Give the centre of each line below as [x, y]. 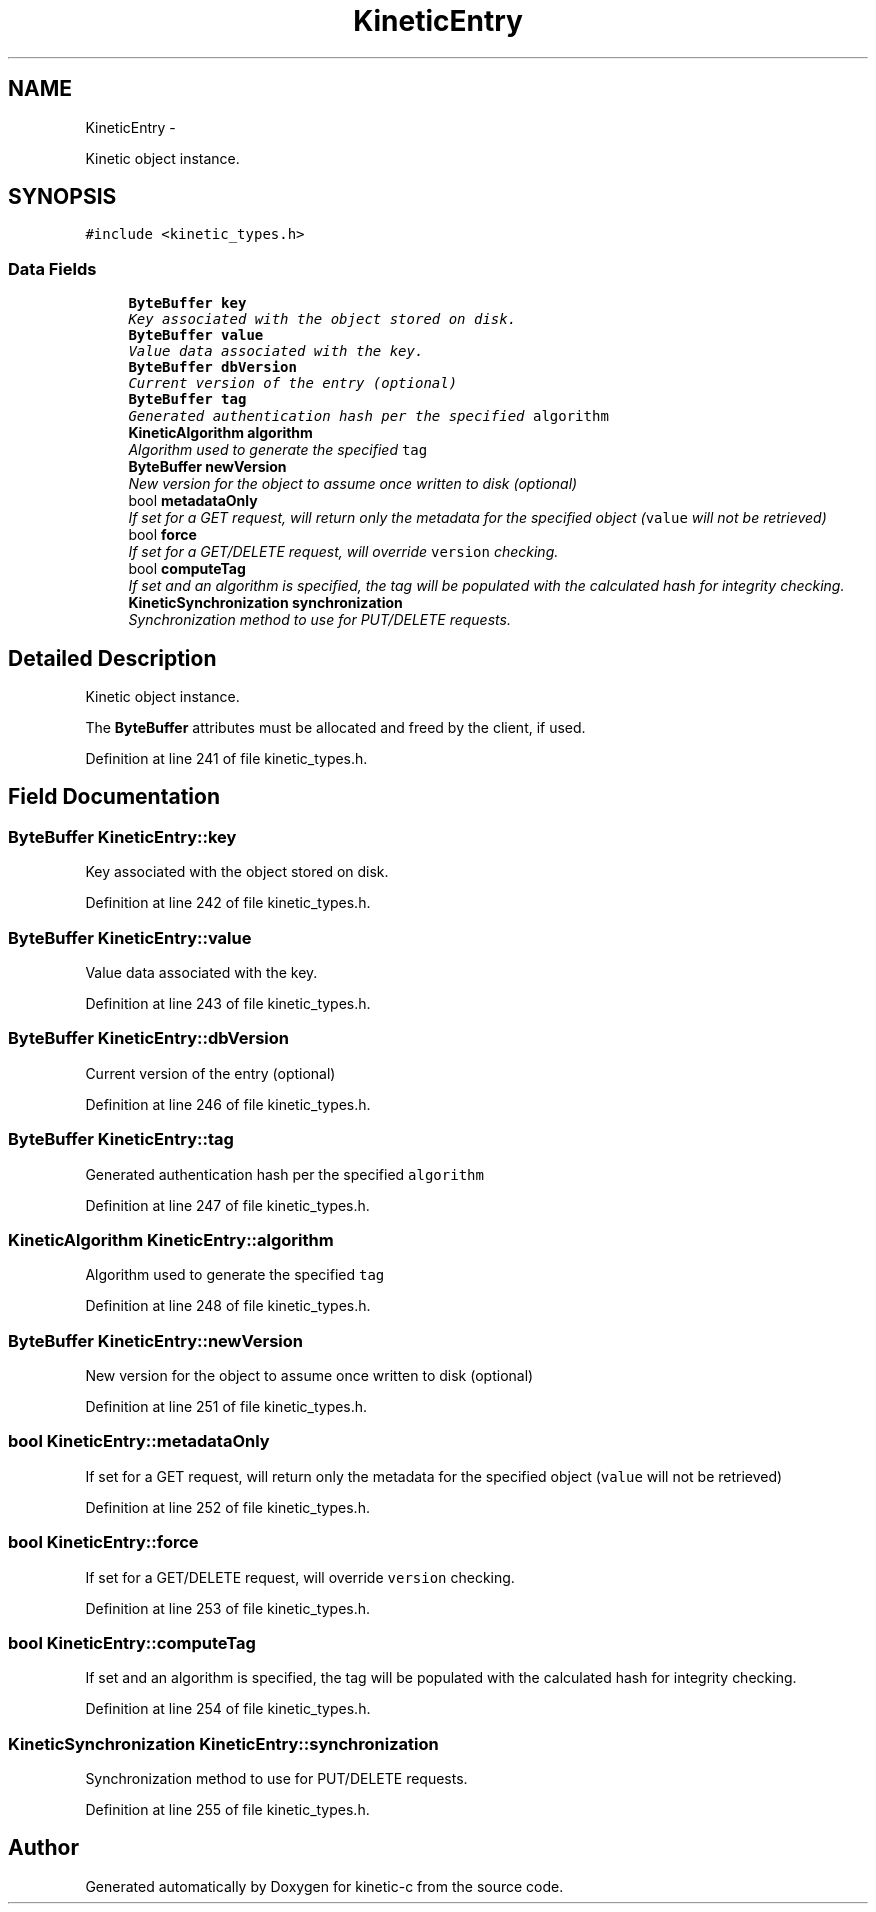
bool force [162, 535]
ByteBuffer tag [187, 399]
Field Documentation [114, 797]
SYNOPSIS [62, 197]
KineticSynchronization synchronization [265, 603]
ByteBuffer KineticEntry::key [122, 836]
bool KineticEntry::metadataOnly [139, 1441]
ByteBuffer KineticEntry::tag [121, 1139]
